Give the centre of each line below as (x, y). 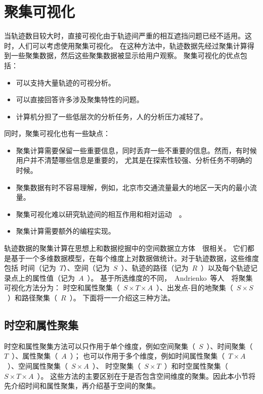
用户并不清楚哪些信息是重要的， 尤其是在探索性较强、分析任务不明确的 (134, 160)
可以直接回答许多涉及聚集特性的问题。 (80, 99)
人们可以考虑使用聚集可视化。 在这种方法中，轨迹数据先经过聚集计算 (133, 45)
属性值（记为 (53, 277)
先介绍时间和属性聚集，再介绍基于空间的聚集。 (82, 386)
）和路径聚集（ (32, 297)
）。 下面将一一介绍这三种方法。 (122, 297)
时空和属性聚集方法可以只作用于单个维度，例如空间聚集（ (100, 346)
